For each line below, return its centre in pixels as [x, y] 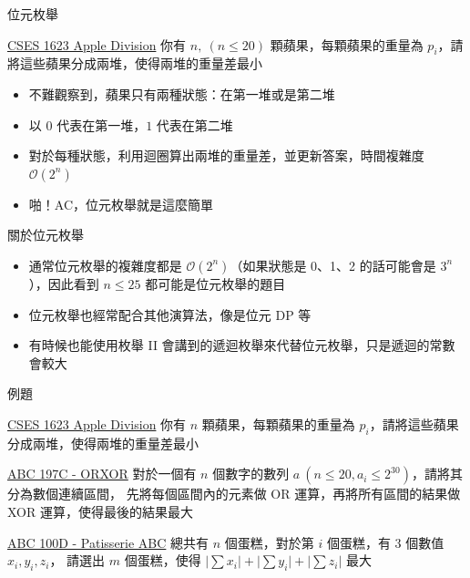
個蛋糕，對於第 [269, 542]
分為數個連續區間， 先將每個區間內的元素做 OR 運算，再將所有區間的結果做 [234, 494]
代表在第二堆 [194, 124]
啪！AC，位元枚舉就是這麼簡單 [121, 204]
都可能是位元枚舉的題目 [215, 283]
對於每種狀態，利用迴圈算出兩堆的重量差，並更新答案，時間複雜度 [226, 155]
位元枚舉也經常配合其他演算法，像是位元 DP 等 [170, 314]
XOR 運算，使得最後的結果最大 [100, 511]
